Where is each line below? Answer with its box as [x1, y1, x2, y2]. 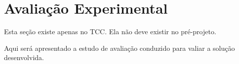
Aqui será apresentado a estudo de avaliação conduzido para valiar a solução [4, 43, 235, 53]
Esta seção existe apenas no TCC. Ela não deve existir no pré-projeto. [4, 26, 216, 37]
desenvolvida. [4, 52, 44, 63]
